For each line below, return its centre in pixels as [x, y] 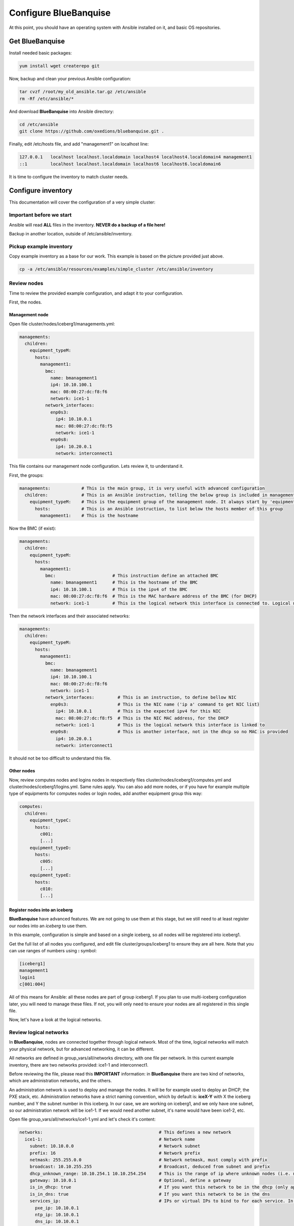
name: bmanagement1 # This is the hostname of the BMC [124, 583]
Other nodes [22, 771]
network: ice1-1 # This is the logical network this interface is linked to [160, 725]
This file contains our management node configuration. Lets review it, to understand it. [96, 466]
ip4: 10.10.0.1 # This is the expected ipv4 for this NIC [138, 711]
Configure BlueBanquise [60, 13]
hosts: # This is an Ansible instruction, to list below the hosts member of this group [159, 509]
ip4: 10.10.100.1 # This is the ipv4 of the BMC [119, 589]
